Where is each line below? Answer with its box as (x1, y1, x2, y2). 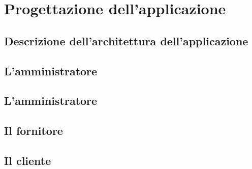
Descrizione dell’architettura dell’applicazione (4, 33, 248, 48)
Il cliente (4, 152, 51, 168)
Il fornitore (4, 123, 63, 138)
